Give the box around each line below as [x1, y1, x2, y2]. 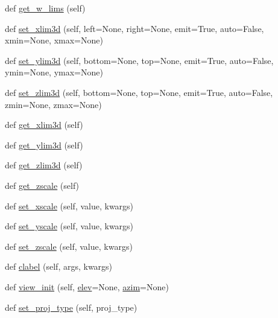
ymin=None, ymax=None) [5, 66, 103, 78]
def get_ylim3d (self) [5, 138, 83, 151]
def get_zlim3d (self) [5, 159, 83, 171]
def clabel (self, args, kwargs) [5, 260, 113, 273]
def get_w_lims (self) [5, 2, 86, 14]
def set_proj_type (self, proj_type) [5, 301, 137, 313]
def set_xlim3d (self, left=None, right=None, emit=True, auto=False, [5, 22, 264, 34]
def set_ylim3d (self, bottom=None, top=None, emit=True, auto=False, [5, 54, 274, 66]
